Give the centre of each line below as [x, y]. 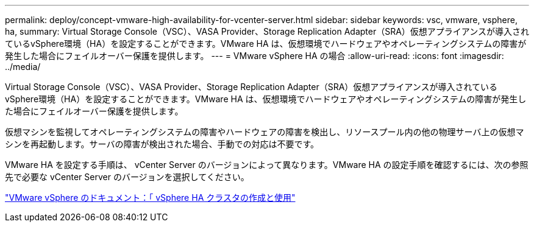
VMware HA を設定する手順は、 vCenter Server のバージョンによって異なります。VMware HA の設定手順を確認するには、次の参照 [267, 165]
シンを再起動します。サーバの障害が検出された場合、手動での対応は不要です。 [162, 144]
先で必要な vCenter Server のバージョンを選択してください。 [127, 177]
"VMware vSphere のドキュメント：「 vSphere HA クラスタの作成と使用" [150, 197]
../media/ [23, 67]
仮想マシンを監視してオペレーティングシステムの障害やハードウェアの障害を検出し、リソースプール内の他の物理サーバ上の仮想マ [265, 132]
